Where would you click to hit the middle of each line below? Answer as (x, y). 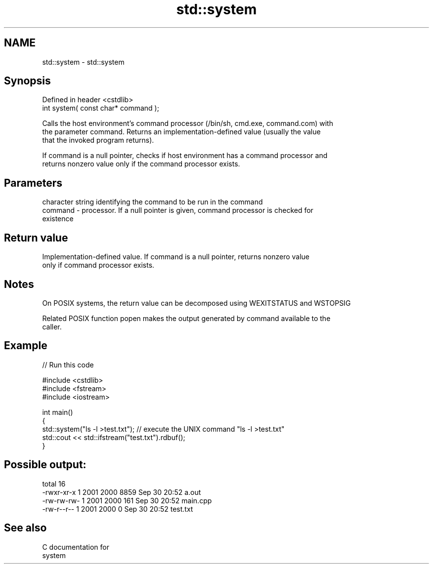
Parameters (33, 183)
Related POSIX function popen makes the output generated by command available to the (186, 318)
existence (58, 219)
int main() (58, 412)
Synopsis (27, 81)
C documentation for (76, 547)
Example (26, 346)
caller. (52, 326)
